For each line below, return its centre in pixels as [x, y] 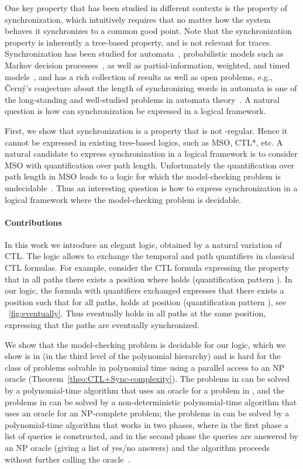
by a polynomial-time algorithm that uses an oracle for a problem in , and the [145, 390]
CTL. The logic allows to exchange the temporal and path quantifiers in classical [150, 256]
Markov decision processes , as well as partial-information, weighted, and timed [147, 65]
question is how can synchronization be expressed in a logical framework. [135, 111]
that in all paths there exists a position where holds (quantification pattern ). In [149, 279]
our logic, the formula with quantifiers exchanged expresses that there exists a [144, 290]
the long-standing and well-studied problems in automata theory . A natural [142, 99]
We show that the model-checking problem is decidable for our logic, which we [145, 344]
